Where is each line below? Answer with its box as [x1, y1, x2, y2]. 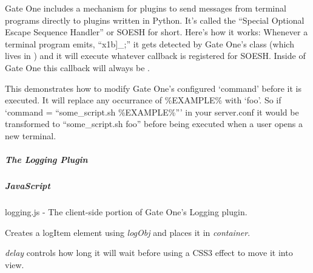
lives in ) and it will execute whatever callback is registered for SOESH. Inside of [5, 49, 306, 62]
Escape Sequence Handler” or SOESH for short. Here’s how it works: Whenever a [5, 26, 308, 38]
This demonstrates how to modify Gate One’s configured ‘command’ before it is [5, 81, 302, 94]
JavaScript [5, 179, 50, 192]
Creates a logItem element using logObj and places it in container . [5, 226, 251, 238]
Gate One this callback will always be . [5, 61, 150, 74]
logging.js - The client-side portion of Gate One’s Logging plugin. [5, 206, 247, 218]
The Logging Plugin [5, 153, 88, 166]
